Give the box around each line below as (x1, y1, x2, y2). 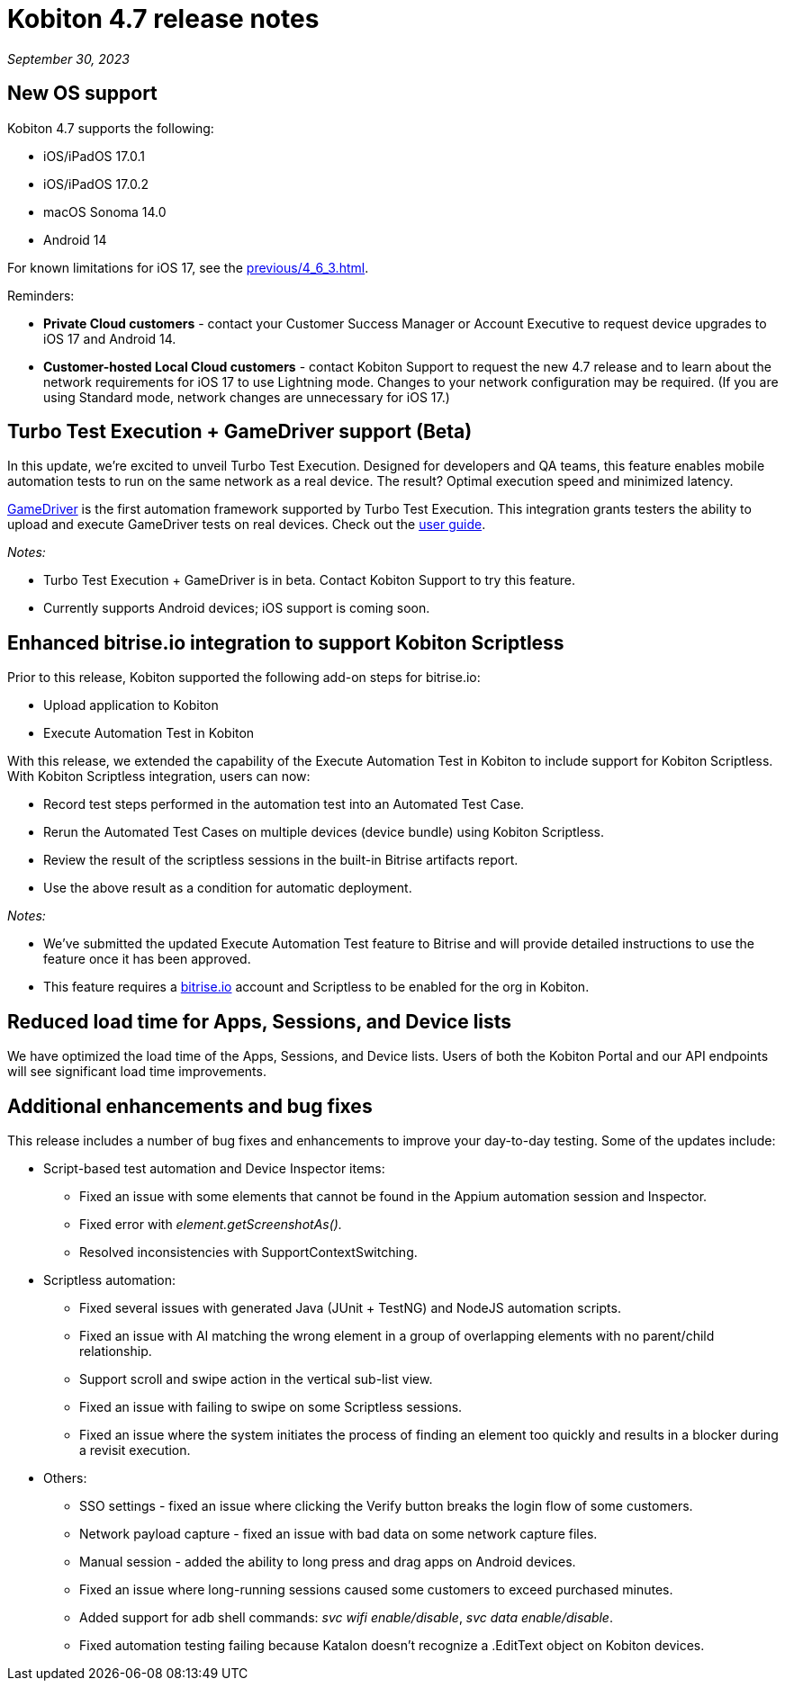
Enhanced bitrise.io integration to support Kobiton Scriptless (7, 631, 564, 654)
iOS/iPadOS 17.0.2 (43, 175, 149, 192)
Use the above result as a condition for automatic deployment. (43, 880, 412, 896)
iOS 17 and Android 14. (43, 330, 176, 346)
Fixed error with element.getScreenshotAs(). (79, 1216, 342, 1232)
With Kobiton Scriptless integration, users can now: (7, 768, 311, 785)
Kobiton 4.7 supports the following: (7, 120, 214, 136)
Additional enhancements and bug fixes (7, 1094, 373, 1118)
